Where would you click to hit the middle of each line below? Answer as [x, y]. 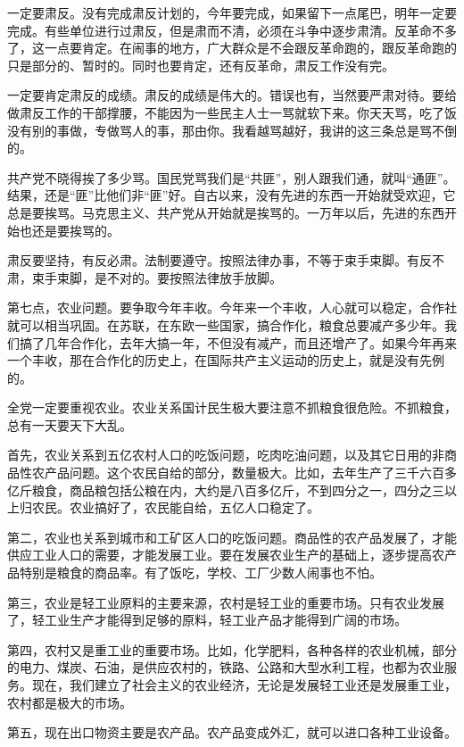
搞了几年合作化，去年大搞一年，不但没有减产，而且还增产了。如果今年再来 [238, 342]
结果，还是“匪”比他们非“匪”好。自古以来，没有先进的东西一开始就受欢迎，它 [232, 195]
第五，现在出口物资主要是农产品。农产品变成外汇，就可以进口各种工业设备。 [232, 732]
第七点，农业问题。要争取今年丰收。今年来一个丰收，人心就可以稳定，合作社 [232, 307]
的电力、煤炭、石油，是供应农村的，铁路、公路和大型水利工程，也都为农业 [226, 667]
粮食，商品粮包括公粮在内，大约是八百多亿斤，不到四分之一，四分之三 [238, 490]
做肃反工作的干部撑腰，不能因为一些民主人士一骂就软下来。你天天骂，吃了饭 [232, 112]
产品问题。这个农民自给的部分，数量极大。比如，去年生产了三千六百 [244, 473]
